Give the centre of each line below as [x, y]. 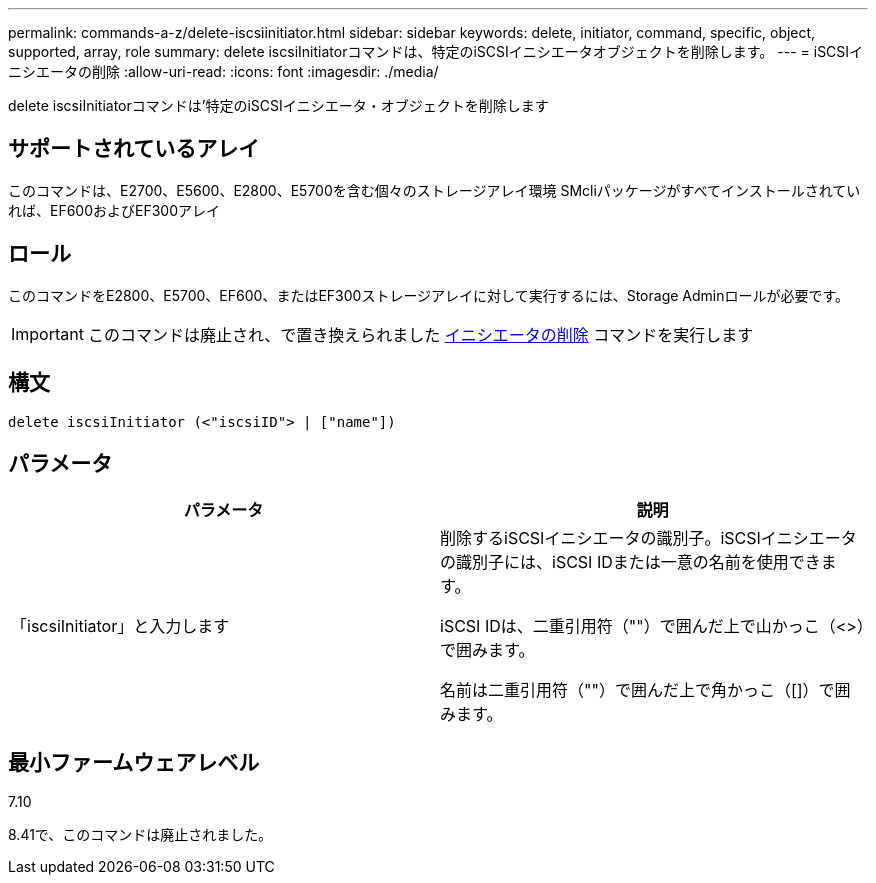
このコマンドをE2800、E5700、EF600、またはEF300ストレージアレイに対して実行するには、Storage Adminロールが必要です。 [429, 295]
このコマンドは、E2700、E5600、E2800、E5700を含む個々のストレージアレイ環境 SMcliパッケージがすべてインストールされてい [434, 190]
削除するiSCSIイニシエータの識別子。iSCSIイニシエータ [648, 538]
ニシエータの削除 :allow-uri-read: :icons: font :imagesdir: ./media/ [223, 71]
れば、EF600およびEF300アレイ [114, 210]
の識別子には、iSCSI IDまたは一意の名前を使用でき [630, 562]
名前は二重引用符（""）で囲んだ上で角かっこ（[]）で [637, 690]
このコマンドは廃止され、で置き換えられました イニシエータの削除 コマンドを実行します [420, 334]
